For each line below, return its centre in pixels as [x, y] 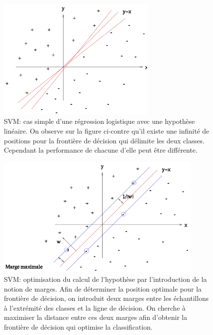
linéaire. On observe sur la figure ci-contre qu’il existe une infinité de [107, 130]
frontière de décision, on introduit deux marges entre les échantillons [106, 298]
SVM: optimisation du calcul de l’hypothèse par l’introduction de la [106, 279]
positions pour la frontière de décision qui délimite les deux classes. [104, 140]
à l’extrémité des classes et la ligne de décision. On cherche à [95, 307]
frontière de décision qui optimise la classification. [78, 327]
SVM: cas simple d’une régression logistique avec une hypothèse [99, 121]
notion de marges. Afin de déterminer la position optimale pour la [103, 288]
